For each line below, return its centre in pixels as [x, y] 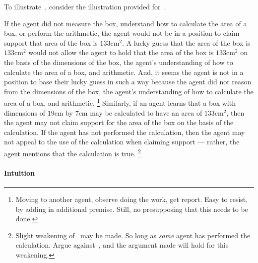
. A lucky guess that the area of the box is [186, 42]
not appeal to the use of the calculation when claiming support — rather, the [122, 142]
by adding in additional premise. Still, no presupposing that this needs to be [132, 209]
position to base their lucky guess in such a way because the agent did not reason [128, 82]
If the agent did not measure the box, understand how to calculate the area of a [126, 23]
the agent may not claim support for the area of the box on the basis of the [119, 122]
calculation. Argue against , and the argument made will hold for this [122, 245]
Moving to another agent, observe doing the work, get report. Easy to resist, [132, 199]
